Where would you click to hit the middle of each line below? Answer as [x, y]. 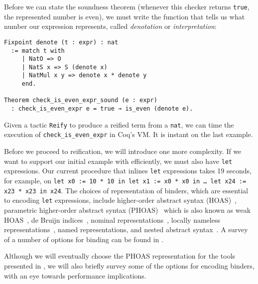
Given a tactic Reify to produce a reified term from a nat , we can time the [119, 124]
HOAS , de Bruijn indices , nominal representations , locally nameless [112, 219]
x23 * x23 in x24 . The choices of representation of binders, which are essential [126, 190]
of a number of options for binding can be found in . [84, 239]
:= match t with [38, 51]
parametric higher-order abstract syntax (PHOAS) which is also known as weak [128, 210]
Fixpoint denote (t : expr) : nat [61, 42]
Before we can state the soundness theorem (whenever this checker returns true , [127, 6]
